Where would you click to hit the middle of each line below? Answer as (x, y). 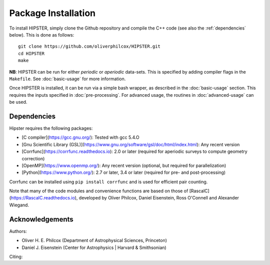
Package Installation (52, 13)
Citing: (16, 256)
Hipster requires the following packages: (51, 128)
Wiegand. (19, 205)
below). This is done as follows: (42, 35)
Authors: (18, 231)
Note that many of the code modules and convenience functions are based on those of (99, 191)
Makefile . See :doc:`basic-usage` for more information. (67, 79)
